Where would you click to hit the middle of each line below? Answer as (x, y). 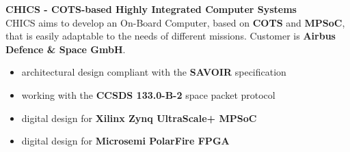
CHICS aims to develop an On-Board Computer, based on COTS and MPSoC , (175, 22)
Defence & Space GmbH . (66, 49)
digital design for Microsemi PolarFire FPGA (125, 141)
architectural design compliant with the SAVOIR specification (154, 72)
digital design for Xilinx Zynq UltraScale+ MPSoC (139, 118)
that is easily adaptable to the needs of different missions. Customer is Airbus (171, 36)
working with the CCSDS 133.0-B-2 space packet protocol (148, 94)
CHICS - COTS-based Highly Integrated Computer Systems (151, 9)
